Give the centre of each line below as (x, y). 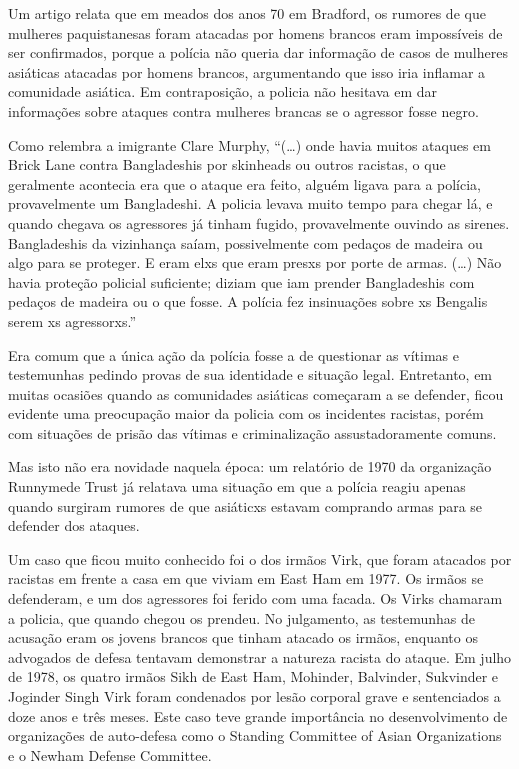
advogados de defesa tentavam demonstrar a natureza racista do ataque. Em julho (260, 656)
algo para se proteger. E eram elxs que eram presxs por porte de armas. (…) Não (255, 262)
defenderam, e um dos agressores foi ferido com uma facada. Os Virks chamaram (255, 598)
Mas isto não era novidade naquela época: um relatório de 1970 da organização (250, 466)
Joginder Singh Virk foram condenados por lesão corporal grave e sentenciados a (254, 696)
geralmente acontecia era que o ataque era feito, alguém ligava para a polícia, (245, 183)
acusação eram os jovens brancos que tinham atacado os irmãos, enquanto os (243, 637)
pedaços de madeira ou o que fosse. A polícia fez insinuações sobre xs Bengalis (248, 301)
